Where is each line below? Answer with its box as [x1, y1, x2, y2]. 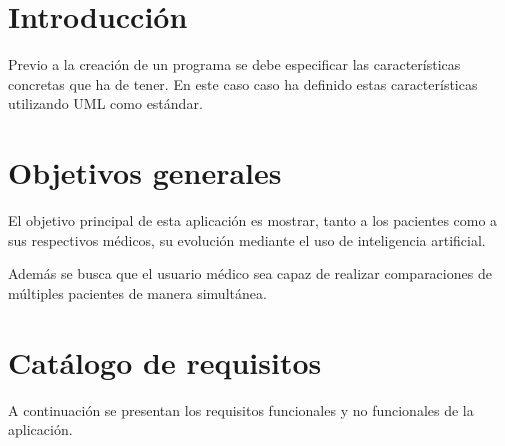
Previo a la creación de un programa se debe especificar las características [8, 54, 461, 75]
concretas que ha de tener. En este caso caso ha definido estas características [8, 73, 478, 94]
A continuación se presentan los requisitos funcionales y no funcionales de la [8, 399, 474, 420]
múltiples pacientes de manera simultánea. [8, 282, 267, 303]
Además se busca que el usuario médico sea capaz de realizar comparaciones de [8, 263, 492, 284]
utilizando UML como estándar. [8, 93, 203, 114]
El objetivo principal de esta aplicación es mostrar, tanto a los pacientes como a [8, 210, 498, 231]
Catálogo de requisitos [8, 341, 322, 382]
